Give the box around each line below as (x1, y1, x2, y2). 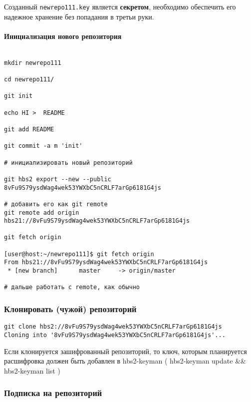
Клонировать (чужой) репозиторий (4, 303, 137, 315)
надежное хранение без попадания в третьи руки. (4, 11, 154, 21)
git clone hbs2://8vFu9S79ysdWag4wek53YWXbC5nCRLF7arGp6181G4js (4, 323, 222, 331)
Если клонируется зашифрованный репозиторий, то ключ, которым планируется (4, 346, 247, 356)
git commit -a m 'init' (4, 142, 83, 150)
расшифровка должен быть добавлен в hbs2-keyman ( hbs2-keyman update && (4, 356, 246, 366)
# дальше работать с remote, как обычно (4, 284, 140, 291)
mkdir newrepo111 (4, 59, 61, 66)
